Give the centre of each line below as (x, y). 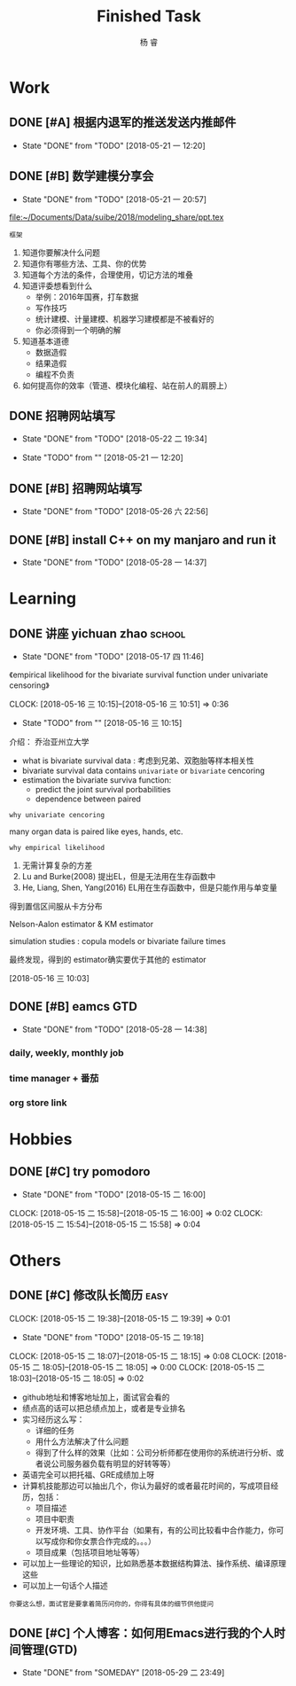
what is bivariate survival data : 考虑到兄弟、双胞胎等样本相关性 (138, 761)
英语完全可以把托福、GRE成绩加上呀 (88, 1474)
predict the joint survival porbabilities (103, 789)
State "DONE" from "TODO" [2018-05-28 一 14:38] (115, 1029)
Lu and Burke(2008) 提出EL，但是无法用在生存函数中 (119, 876)
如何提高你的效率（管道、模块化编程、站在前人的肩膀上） (127, 385)
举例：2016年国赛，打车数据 (87, 297)
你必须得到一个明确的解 (78, 330)
